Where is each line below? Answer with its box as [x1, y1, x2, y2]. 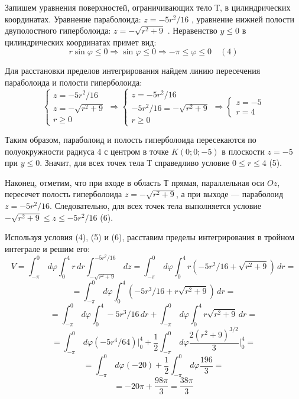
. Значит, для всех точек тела [40, 156, 144, 169]
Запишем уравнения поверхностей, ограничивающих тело [5, 1, 212, 13]
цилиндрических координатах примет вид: [5, 35, 157, 48]
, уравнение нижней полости [191, 12, 294, 25]
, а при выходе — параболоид [175, 188, 284, 200]
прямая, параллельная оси [171, 176, 265, 188]
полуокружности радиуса [5, 145, 95, 157]
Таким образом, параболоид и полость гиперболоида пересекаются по [5, 133, 256, 146]
